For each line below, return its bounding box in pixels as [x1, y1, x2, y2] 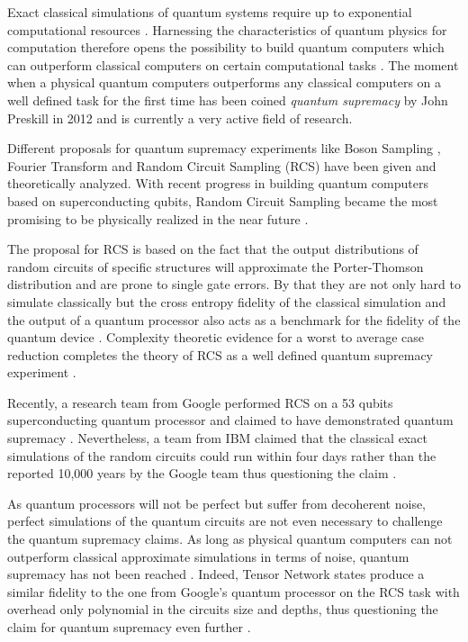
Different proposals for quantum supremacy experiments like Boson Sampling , [7, 139, 441, 158]
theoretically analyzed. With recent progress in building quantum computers [7, 174, 428, 193]
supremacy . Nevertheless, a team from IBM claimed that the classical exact [7, 429, 427, 448]
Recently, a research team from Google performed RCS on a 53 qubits [7, 393, 393, 411]
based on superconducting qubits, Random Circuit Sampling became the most [7, 191, 438, 210]
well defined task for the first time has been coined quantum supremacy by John [7, 90, 448, 109]
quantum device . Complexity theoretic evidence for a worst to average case [7, 328, 425, 347]
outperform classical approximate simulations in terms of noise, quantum [7, 547, 409, 565]
